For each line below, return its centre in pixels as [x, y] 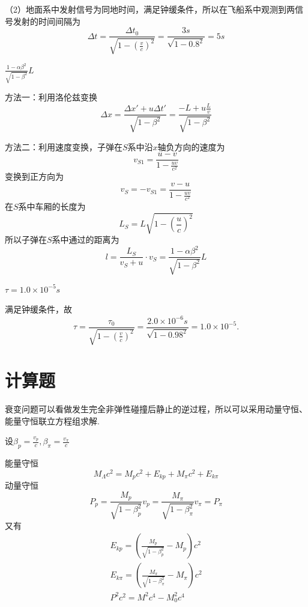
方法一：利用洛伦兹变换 [51, 97]
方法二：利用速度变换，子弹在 [64, 146]
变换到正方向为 [34, 176]
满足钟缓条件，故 [38, 309]
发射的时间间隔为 [47, 21]
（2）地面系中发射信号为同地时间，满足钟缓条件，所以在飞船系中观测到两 [150, 9]
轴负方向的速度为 [191, 146]
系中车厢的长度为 [52, 206]
